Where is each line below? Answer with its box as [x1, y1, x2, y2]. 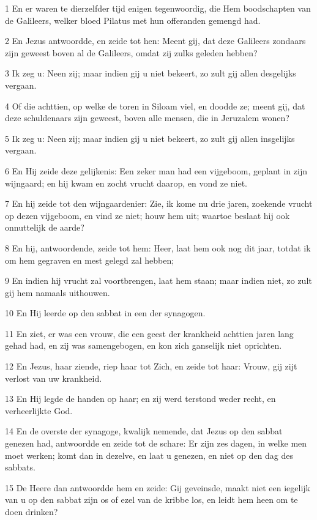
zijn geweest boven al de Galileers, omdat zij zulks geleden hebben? [5, 46, 258, 59]
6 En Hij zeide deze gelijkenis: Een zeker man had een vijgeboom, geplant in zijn [5, 164, 307, 177]
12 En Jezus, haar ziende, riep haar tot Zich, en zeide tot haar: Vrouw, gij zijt [5, 360, 297, 373]
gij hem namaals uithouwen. [5, 286, 110, 299]
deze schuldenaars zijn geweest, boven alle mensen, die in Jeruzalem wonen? [5, 111, 289, 124]
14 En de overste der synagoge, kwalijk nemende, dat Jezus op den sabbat [5, 425, 283, 437]
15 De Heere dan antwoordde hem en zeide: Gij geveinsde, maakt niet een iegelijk [5, 481, 310, 494]
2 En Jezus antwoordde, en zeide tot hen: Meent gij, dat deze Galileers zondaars [5, 34, 306, 47]
